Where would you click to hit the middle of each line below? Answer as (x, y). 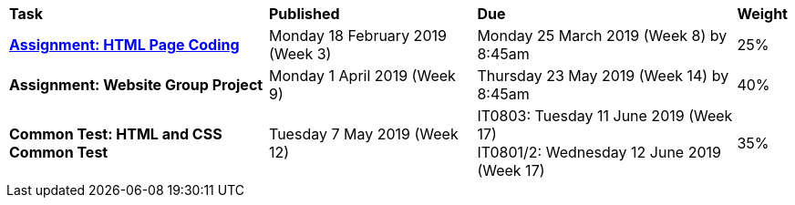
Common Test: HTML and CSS (116, 134)
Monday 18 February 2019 (358, 36)
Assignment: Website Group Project (136, 85)
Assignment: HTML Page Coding (124, 45)
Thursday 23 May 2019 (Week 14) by (603, 76)
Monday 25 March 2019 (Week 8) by (602, 36)
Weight (762, 14)
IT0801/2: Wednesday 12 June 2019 (599, 152)
